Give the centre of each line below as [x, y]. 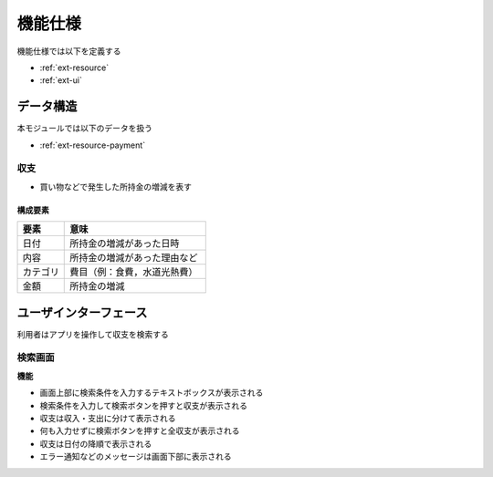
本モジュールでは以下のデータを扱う [85, 129]
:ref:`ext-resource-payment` [93, 145]
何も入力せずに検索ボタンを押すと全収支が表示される [140, 431]
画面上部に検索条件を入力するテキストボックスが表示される [152, 393]
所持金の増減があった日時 [125, 244]
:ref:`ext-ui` [61, 80]
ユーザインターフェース [82, 312]
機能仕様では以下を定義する [69, 51]
